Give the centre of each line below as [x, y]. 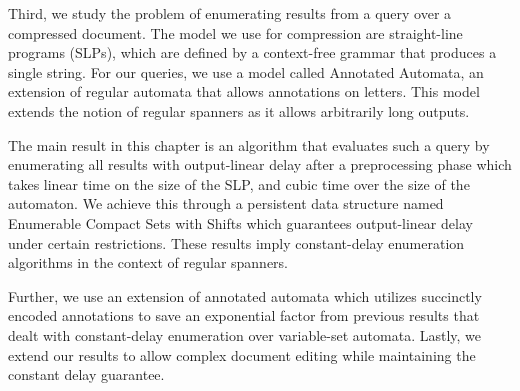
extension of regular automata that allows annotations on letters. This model [244, 91]
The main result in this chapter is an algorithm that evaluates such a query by [249, 144]
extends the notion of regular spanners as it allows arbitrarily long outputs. [239, 110]
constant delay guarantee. [86, 374]
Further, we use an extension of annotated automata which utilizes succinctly [245, 295]
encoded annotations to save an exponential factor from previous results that [244, 315]
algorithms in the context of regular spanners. [148, 262]
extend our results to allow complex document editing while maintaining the [242, 354]
